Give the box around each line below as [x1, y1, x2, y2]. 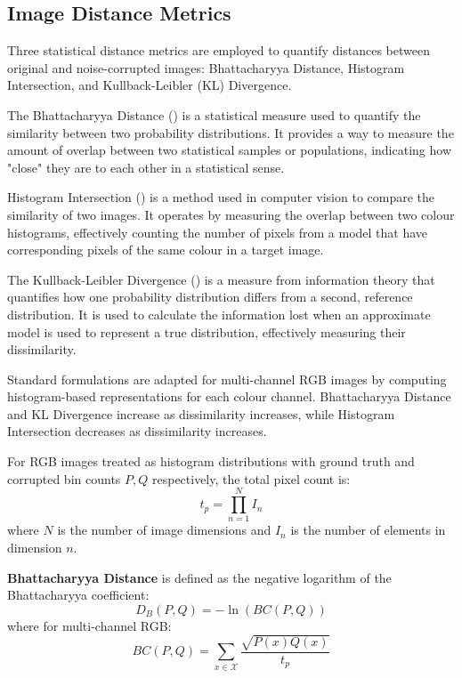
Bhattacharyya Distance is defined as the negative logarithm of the [7, 568, 392, 586]
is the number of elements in [290, 521, 446, 539]
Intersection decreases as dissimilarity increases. [7, 422, 267, 440]
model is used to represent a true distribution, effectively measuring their [7, 322, 406, 341]
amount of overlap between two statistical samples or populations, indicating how [7, 141, 452, 159]
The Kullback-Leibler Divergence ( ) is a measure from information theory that [7, 270, 435, 288]
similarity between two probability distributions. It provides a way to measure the [7, 123, 454, 141]
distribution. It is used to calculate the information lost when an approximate [7, 304, 431, 323]
